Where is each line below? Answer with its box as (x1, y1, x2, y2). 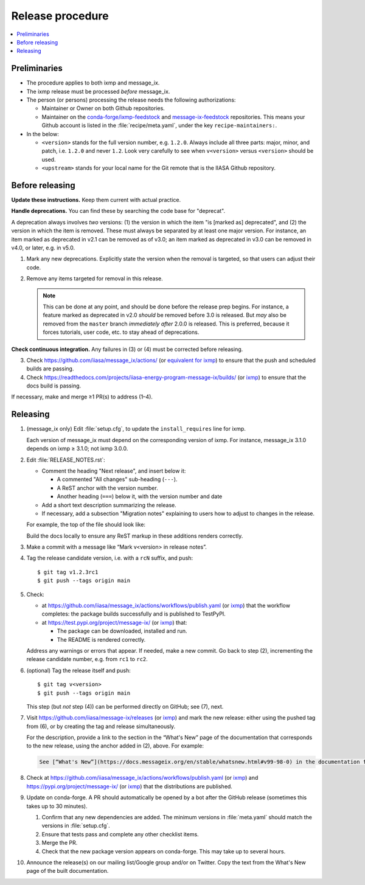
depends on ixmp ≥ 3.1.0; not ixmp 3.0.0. (26, 445, 128, 453)
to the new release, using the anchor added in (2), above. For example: (26, 742, 204, 749)
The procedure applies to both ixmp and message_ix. (26, 79, 160, 86)
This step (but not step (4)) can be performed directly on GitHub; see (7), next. (26, 703, 224, 710)
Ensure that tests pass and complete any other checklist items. (41, 830, 199, 838)
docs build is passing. (26, 382, 82, 389)
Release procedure (11, 9, 109, 23)
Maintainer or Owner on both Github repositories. (41, 105, 165, 112)
